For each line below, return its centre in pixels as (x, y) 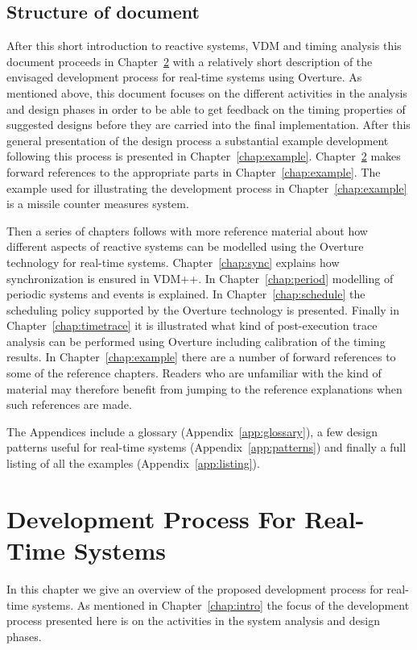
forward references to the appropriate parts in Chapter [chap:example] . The (194, 171)
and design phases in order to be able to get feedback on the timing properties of (206, 108)
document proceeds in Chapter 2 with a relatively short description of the (190, 61)
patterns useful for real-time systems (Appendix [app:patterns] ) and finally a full (206, 447)
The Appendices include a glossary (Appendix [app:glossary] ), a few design (192, 431)
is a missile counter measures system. (98, 204)
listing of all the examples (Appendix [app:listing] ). (133, 463)
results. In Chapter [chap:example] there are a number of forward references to (201, 357)
